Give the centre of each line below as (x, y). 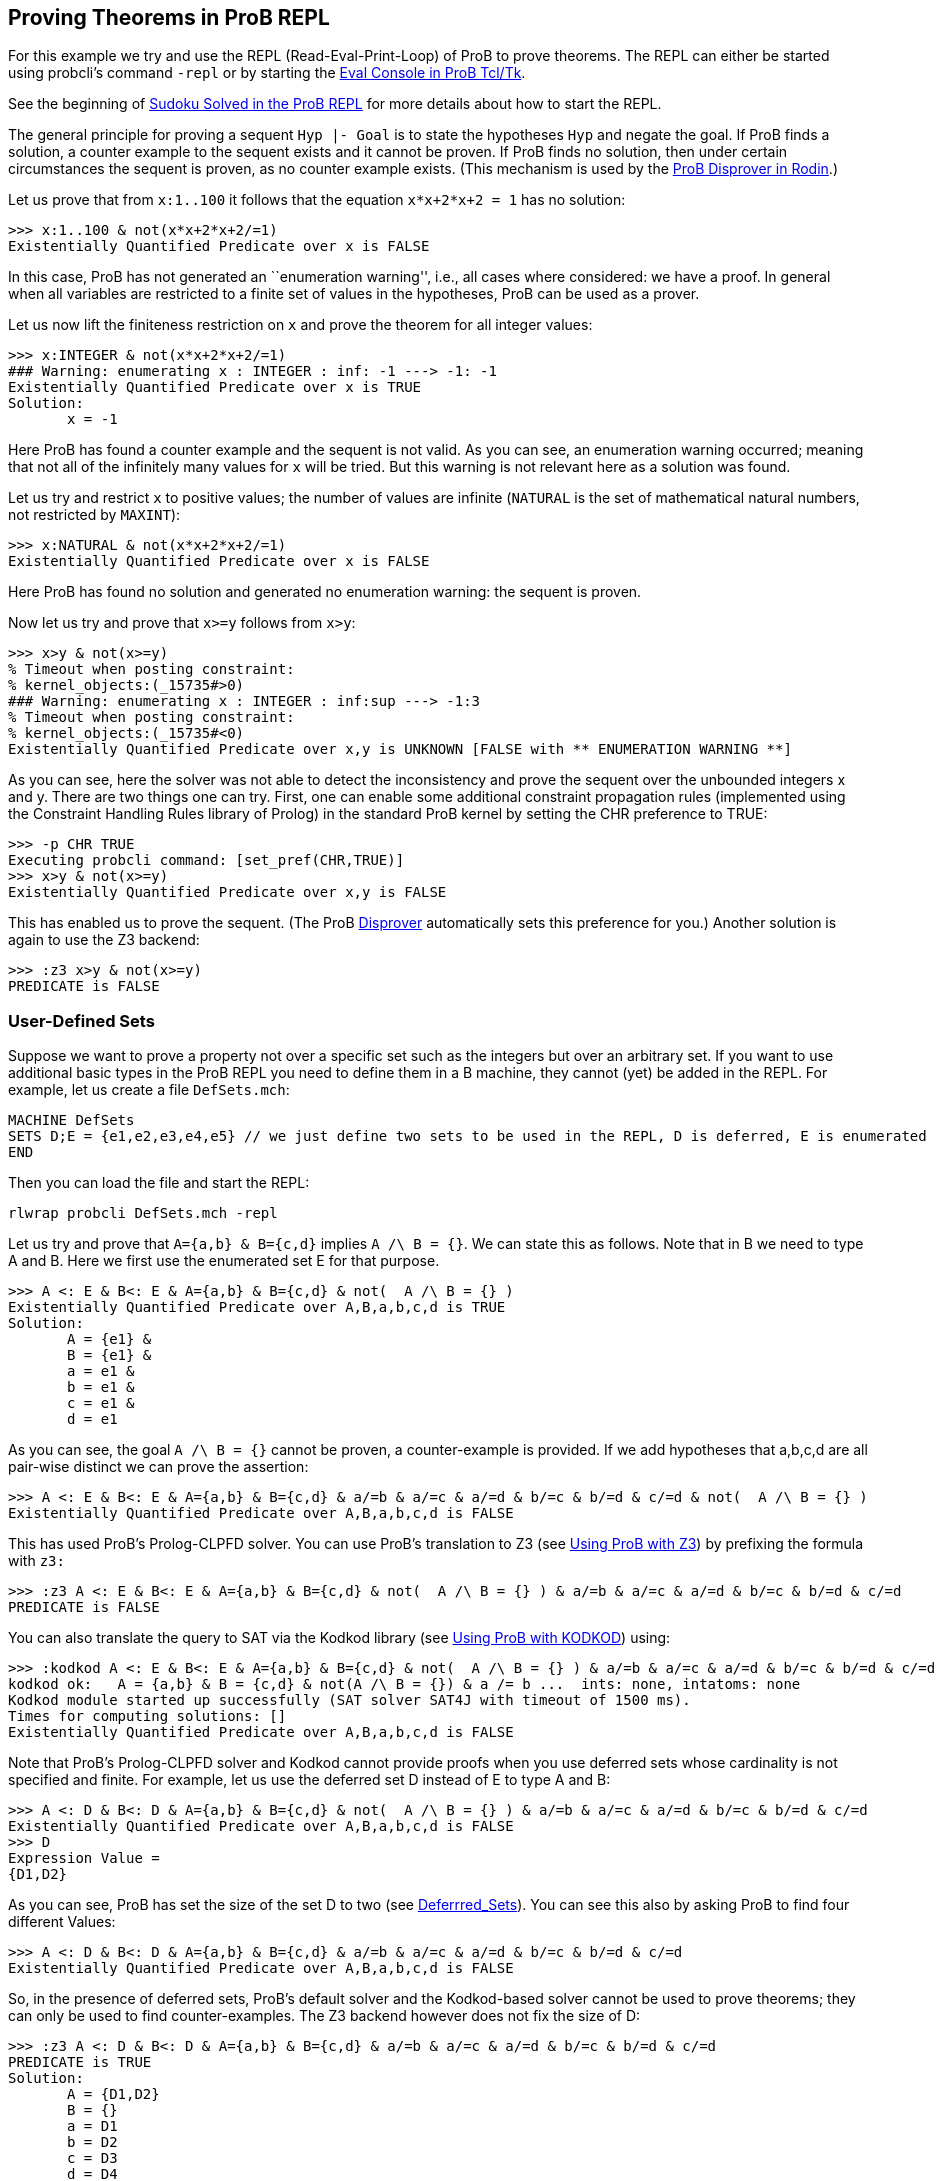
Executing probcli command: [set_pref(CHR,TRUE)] (206, 860)
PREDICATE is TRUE (80, 2062)
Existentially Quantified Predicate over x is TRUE (215, 387)
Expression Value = (84, 1858)
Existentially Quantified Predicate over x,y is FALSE (227, 892)
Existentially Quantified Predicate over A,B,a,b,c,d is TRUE (257, 1307)
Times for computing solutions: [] (147, 1716)
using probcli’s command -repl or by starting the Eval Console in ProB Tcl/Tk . (267, 73)
